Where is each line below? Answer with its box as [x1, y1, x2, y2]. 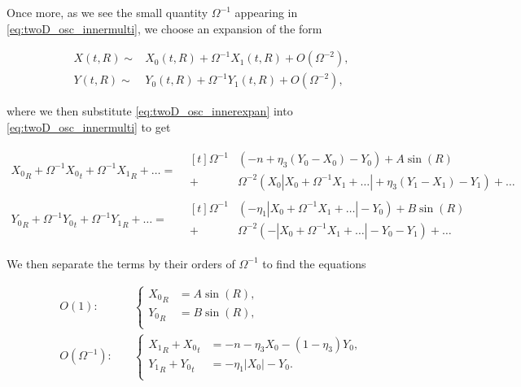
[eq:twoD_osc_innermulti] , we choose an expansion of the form [7, 20, 322, 37]
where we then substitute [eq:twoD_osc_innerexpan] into [7, 102, 293, 120]
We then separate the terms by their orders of [7, 254, 235, 272]
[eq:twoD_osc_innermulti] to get [7, 118, 171, 135]
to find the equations [262, 254, 366, 272]
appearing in [234, 4, 298, 20]
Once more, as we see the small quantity [7, 4, 208, 20]
